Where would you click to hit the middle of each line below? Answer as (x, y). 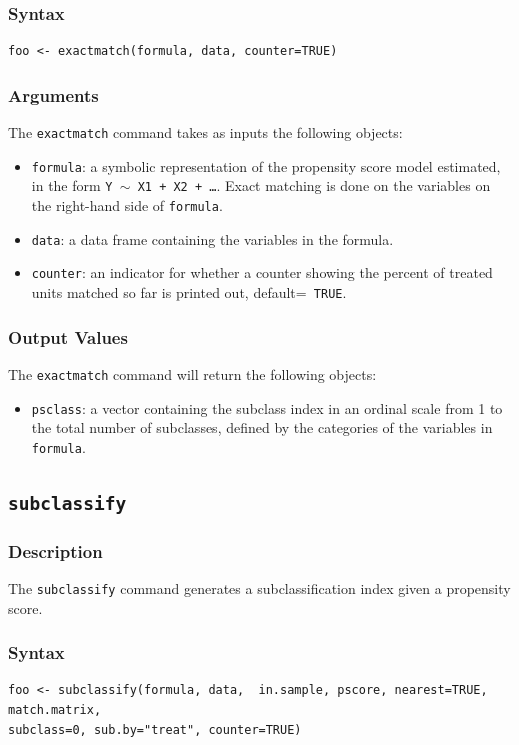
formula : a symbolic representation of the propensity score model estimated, (266, 165)
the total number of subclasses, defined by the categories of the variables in (262, 427)
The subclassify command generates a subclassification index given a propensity (259, 587)
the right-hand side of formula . (127, 205)
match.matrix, (55, 710)
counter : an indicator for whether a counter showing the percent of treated (262, 272)
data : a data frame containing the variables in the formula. (212, 238)
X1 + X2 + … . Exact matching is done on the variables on (314, 185)
